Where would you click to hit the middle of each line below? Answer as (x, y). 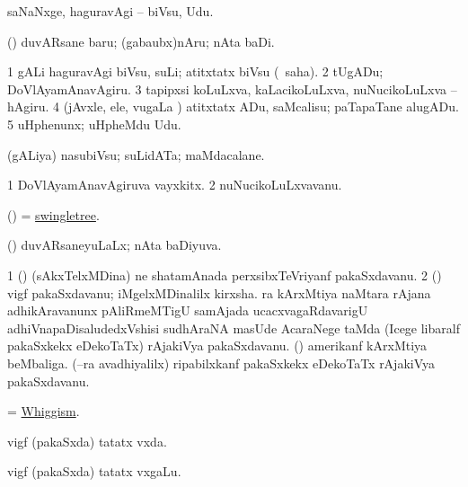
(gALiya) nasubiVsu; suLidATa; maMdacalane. (136, 154)
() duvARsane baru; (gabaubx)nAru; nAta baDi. (141, 41)
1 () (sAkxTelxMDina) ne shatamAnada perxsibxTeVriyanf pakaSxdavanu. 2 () (225, 274)
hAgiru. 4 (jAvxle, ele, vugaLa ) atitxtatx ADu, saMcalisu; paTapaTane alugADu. (233, 106)
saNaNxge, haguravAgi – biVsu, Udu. (110, 11)
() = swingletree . (53, 214)
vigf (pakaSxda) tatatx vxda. (87, 441)
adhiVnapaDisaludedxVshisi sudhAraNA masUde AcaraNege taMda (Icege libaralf (234, 328)
